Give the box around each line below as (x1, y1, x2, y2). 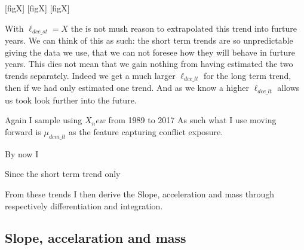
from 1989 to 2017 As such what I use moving (108, 114, 277, 126)
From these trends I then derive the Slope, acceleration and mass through (5, 187, 275, 200)
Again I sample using (5, 114, 82, 126)
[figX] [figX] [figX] (5, 2, 70, 14)
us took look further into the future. (5, 93, 137, 106)
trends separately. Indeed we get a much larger (5, 69, 176, 81)
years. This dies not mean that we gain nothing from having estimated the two (5, 57, 293, 70)
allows (277, 81, 300, 94)
